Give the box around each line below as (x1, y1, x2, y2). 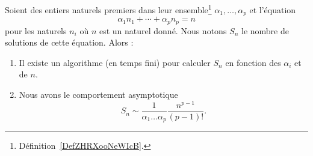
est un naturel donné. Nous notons (99, 24, 227, 37)
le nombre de (241, 24, 289, 37)
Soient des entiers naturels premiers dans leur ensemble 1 (5, 2, 212, 16)
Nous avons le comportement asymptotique (19, 88, 178, 100)
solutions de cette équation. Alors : (5, 36, 134, 49)
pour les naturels (5, 24, 67, 37)
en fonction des (225, 56, 281, 68)
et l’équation (249, 3, 296, 16)
